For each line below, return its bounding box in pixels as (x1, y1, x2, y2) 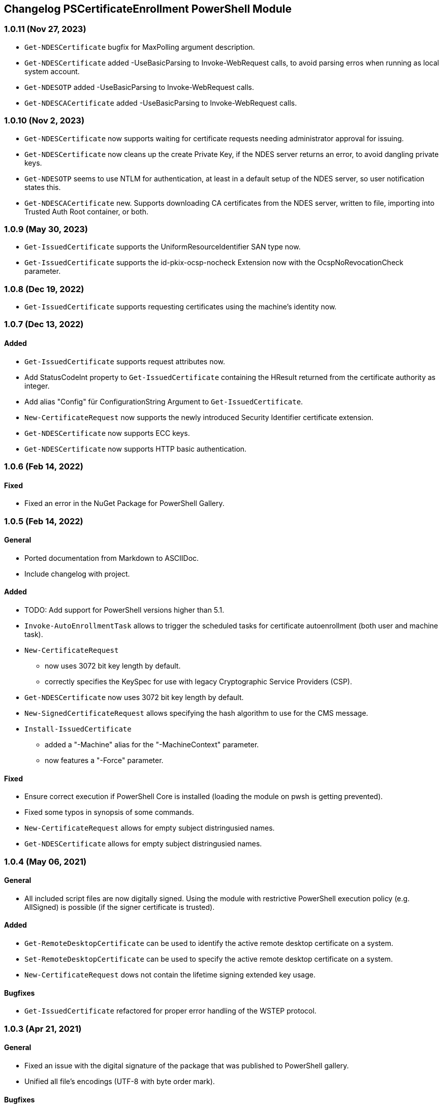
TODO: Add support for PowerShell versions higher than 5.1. (24, 606, 225, 615)
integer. (24, 381, 50, 390)
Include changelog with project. (24, 569, 130, 578)
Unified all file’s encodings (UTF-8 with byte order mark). (24, 1077, 215, 1086)
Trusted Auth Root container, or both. (24, 207, 148, 216)
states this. (24, 182, 61, 192)
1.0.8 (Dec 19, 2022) (4, 283, 84, 294)
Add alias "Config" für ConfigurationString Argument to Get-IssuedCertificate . (24, 397, 303, 406)
